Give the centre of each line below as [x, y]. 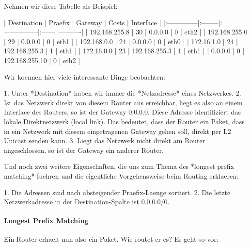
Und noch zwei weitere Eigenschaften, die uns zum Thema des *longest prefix [119, 166]
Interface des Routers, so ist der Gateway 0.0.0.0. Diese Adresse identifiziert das [122, 112]
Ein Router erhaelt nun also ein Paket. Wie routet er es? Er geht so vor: [111, 239]
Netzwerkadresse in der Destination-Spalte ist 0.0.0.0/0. [87, 202]
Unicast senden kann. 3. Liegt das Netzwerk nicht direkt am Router [105, 140]
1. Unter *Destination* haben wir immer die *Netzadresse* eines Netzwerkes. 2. [123, 93]
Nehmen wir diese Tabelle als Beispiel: [61, 6]
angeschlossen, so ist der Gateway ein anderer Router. [84, 150]
